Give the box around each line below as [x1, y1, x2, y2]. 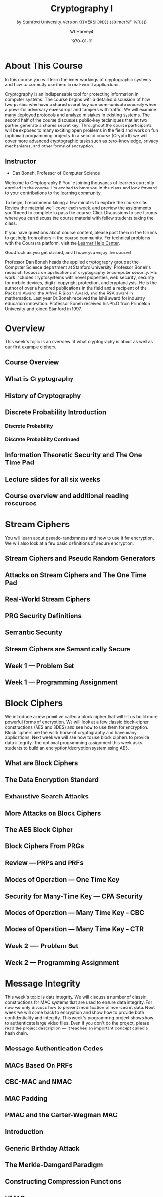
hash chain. [5, 1030, 28, 1036]
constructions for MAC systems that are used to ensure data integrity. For [5, 999, 152, 1005]
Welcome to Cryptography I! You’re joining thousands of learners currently [5, 179, 155, 186]
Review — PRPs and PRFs [5, 859, 84, 867]
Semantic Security [5, 628, 63, 636]
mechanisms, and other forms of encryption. [5, 143, 95, 149]
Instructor [5, 157, 36, 166]
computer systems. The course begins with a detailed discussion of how [5, 96, 151, 102]
